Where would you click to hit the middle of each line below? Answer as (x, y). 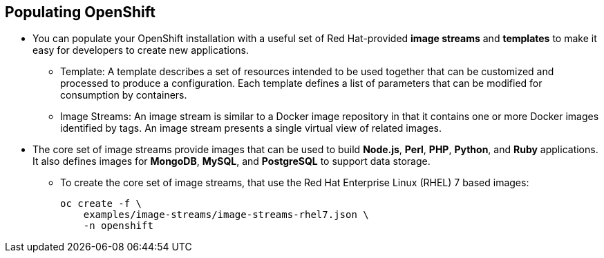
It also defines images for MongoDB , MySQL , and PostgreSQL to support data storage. (232, 161)
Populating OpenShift (80, 12)
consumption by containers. (124, 95)
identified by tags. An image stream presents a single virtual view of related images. (251, 128)
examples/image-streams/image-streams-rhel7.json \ (226, 215)
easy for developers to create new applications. (141, 50)
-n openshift (118, 226)
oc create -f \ (101, 204)
